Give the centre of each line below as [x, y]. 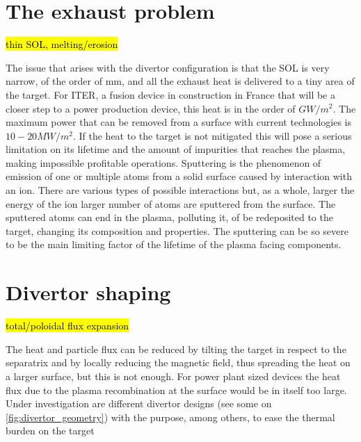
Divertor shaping [88, 292]
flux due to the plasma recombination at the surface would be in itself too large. [176, 390]
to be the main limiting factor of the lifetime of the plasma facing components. [174, 244]
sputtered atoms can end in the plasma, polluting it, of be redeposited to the [169, 217]
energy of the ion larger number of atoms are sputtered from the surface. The [171, 203]
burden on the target [50, 431]
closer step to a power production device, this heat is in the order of [151, 108]
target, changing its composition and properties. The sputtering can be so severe [177, 230]
